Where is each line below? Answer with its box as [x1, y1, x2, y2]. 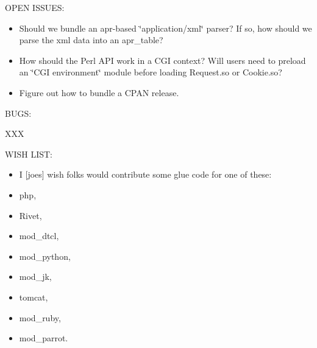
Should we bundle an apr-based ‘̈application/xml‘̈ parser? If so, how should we [19, 21, 312, 34]
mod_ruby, [19, 311, 61, 324]
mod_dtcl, [19, 229, 59, 242]
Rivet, [19, 209, 42, 221]
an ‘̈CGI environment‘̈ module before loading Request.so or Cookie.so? [19, 66, 282, 78]
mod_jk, [19, 270, 52, 283]
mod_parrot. [19, 332, 68, 344]
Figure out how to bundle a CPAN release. [19, 86, 179, 99]
